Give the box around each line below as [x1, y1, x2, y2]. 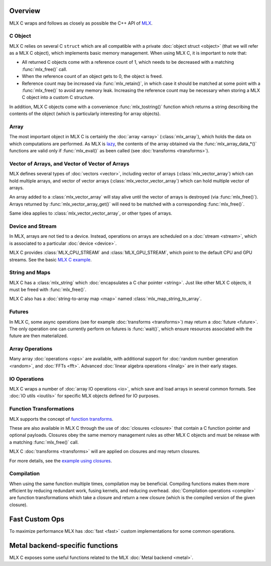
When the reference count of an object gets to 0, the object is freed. [22, 73, 163, 79]
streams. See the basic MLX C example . [9, 256, 92, 262]
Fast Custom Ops [9, 515, 65, 523]
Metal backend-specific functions [9, 541, 118, 550]
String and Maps [9, 269, 51, 276]
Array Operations [9, 345, 53, 352]
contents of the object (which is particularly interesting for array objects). [9, 111, 161, 117]
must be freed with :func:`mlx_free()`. [9, 287, 87, 293]
